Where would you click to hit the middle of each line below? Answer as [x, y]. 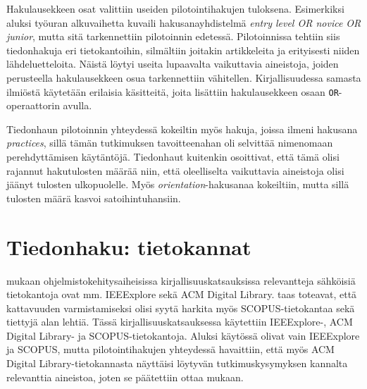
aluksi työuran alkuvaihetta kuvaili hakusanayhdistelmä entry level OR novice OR [184, 22]
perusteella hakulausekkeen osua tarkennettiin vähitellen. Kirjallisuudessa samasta [184, 77]
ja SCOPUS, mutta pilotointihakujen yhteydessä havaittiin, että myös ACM [170, 349]
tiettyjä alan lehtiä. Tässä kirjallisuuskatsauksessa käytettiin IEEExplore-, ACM [180, 322]
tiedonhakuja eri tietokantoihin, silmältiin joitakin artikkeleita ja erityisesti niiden [183, 50]
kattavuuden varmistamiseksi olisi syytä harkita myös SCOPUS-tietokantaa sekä [181, 308]
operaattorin [33, 105]
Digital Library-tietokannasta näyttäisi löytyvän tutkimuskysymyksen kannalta [177, 363]
